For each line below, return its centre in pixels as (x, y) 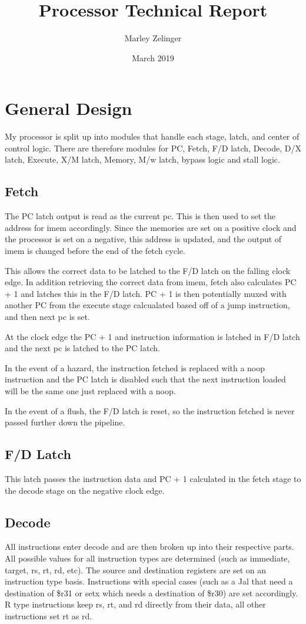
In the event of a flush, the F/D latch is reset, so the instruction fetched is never (150, 410)
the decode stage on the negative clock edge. (85, 490)
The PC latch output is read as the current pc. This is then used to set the (140, 216)
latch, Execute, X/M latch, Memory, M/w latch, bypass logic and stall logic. (142, 159)
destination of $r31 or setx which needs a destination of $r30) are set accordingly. (152, 592)
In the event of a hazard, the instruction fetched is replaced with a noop (135, 367)
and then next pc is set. (47, 316)
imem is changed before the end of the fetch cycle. (95, 251)
